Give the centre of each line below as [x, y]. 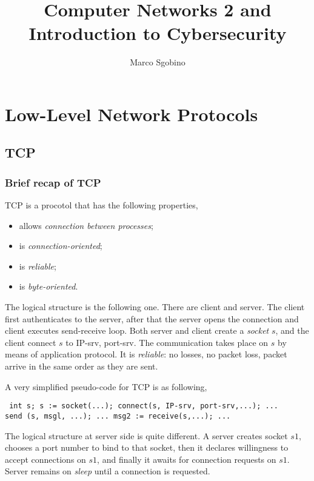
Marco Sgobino [158, 62]
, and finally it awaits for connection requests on [187, 459]
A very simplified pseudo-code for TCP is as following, [106, 386]
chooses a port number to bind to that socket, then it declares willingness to [147, 447]
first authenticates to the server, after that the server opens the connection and [152, 318]
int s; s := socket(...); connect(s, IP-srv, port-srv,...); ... [144, 406]
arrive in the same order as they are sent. [82, 366]
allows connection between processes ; [86, 225]
